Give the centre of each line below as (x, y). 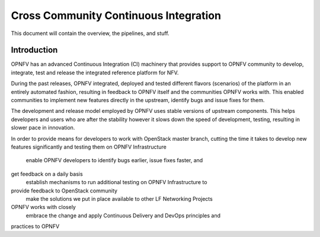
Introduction (34, 50)
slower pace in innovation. (43, 128)
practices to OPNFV (35, 226)
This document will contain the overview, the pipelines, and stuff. (90, 33)
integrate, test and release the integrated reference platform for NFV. (95, 72)
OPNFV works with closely (44, 207)
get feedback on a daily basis (47, 174)
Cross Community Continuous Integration (116, 15)
